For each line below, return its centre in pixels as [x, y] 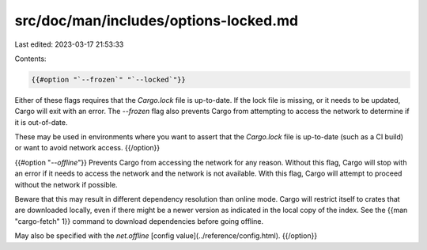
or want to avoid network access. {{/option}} [87, 148]
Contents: [30, 59]
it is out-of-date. [41, 122]
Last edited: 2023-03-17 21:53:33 [69, 44]
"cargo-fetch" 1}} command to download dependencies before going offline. [139, 221]
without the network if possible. [66, 184]
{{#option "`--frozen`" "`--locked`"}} [108, 80]
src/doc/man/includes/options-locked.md [157, 21]
